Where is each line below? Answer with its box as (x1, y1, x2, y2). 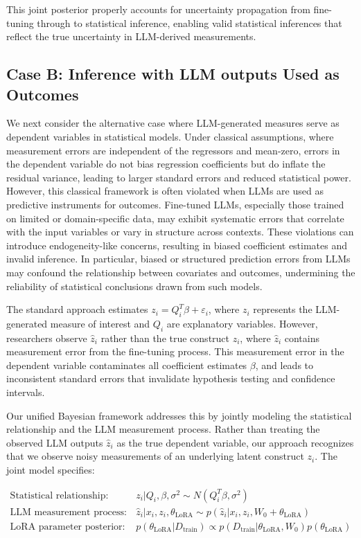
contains (284, 330, 319, 345)
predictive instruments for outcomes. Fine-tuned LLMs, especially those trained (6, 197, 344, 211)
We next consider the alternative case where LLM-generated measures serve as (6, 116, 340, 130)
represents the (253, 302, 312, 316)
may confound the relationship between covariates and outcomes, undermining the (6, 264, 355, 279)
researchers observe (6, 330, 87, 345)
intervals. (6, 385, 45, 400)
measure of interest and (50, 316, 150, 330)
